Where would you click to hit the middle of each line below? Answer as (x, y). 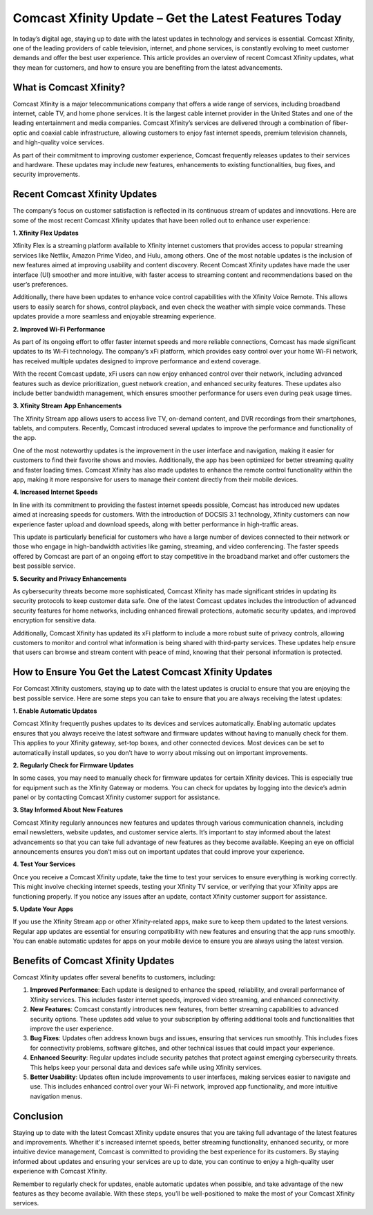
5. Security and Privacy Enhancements (70, 578)
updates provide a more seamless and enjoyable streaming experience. (115, 316)
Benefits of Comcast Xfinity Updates (94, 960)
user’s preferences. (40, 284)
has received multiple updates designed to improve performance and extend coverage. (137, 361)
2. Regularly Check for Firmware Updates (73, 765)
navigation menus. (56, 1096)
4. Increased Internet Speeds (55, 492)
